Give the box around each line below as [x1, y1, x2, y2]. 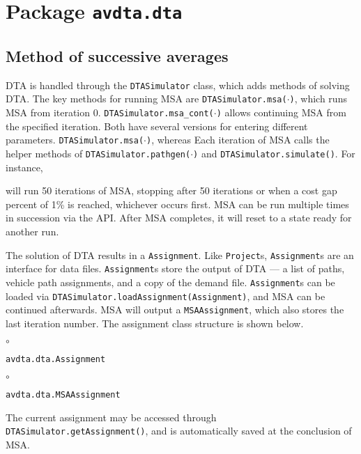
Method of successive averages [6, 45, 229, 66]
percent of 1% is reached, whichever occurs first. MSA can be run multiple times [6, 196, 349, 211]
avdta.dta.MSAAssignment [6, 390, 121, 400]
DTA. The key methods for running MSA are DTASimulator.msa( [6, 91, 287, 106]
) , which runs [289, 91, 347, 106]
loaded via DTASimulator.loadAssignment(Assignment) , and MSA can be [6, 288, 325, 303]
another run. [6, 224, 59, 238]
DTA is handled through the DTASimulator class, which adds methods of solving [6, 77, 350, 92]
